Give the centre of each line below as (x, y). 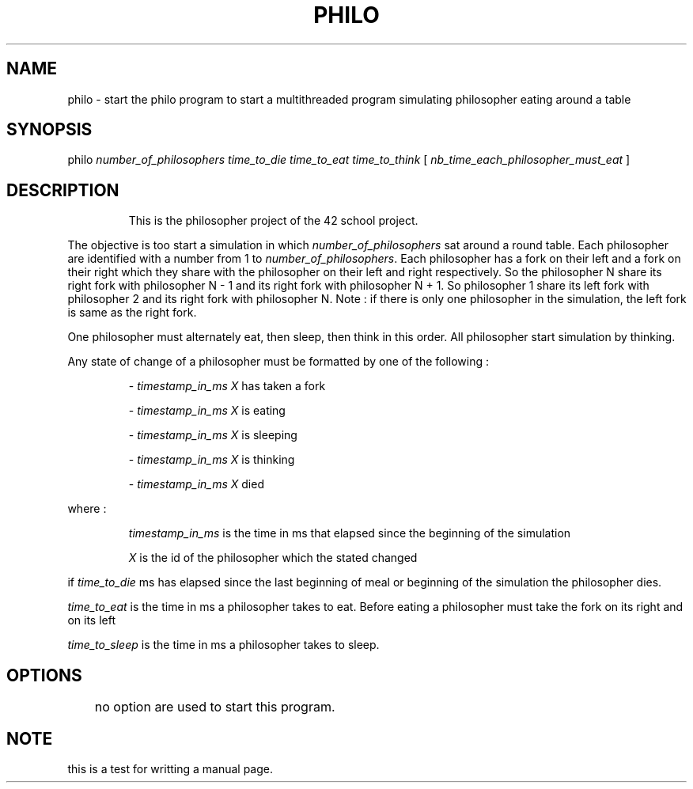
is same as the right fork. (132, 313)
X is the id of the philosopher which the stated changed (273, 558)
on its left (91, 620)
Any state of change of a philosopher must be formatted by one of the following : (278, 362)
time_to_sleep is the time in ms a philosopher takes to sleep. (223, 645)
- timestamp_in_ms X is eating (207, 411)
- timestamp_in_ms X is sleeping (213, 435)
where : (87, 509)
